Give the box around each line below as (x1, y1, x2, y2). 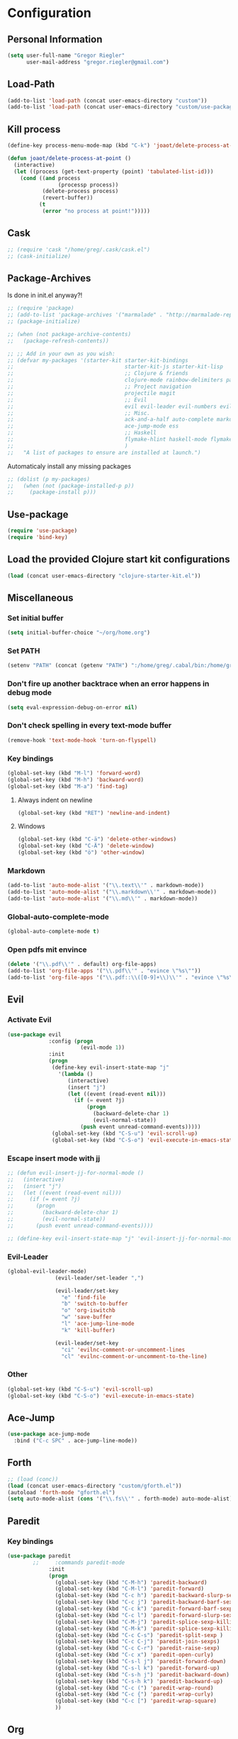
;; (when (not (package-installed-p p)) (7, 482, 135, 489)
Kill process (7, 123, 61, 135)
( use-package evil (7, 1030, 62, 1038)
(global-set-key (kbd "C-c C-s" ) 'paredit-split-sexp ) (55, 1631, 223, 1639)
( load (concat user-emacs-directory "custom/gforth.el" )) (7, 1482, 182, 1489)
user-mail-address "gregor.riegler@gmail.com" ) (25, 58, 170, 65)
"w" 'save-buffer (61, 1313, 113, 1321)
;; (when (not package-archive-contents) (7, 330, 132, 338)
